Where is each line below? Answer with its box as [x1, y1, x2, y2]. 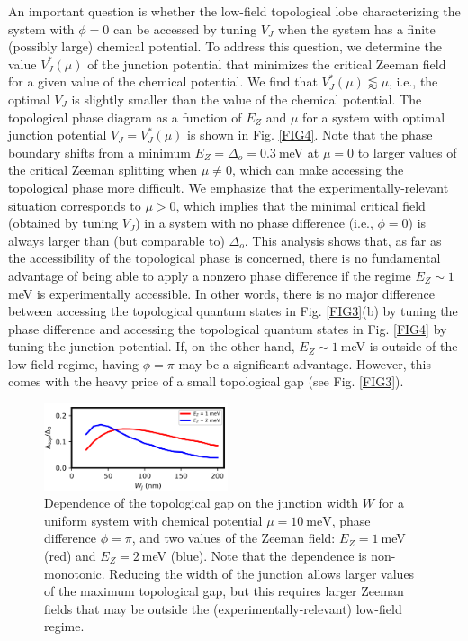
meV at [278, 142, 319, 161]
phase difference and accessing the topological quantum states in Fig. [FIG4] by [8, 319, 447, 338]
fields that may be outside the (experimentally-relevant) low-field [44, 599, 402, 618]
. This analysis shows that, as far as [244, 230, 442, 249]
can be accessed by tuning [112, 19, 257, 38]
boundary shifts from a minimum [8, 142, 191, 161]
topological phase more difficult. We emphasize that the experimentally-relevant [8, 177, 449, 196]
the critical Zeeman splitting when [8, 160, 198, 179]
